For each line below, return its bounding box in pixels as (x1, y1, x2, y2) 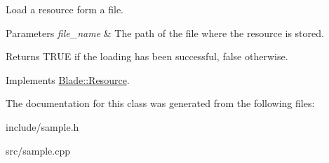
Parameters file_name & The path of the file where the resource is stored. (6, 25, 324, 40)
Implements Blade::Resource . (6, 72, 130, 87)
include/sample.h (6, 119, 79, 134)
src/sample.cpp (6, 143, 70, 157)
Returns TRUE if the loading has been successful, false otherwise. (6, 49, 288, 64)
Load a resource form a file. (6, 2, 123, 16)
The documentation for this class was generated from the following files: (6, 96, 315, 111)
